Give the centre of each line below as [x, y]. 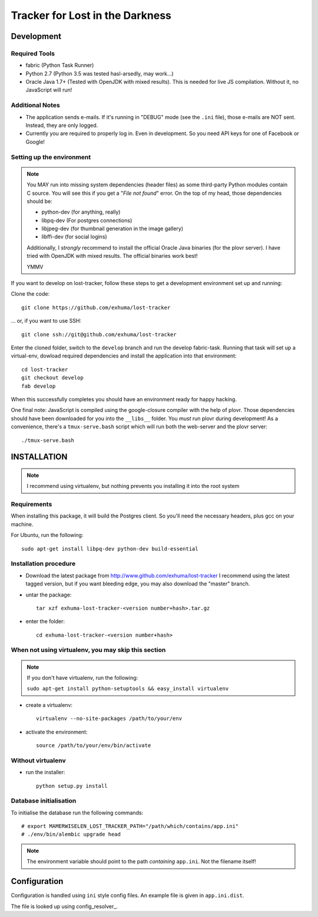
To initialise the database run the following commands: [77, 813]
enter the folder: [45, 621]
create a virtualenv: [49, 705]
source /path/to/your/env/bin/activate [94, 746]
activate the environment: [57, 732]
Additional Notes [35, 105]
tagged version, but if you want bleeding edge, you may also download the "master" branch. [138, 584]
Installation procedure [43, 564]
